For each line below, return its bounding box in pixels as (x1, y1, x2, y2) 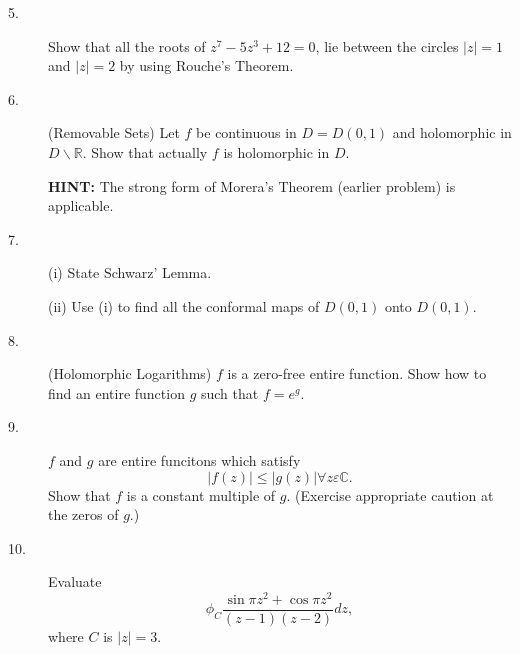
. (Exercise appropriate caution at (286, 484, 494, 505)
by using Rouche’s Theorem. (119, 55, 294, 76)
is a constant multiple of (126, 484, 276, 505)
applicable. (48, 195, 114, 216)
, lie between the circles (315, 35, 459, 56)
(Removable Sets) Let (48, 122, 180, 143)
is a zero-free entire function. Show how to (227, 363, 487, 384)
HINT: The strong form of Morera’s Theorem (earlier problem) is (48, 175, 456, 196)
